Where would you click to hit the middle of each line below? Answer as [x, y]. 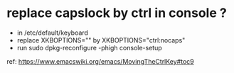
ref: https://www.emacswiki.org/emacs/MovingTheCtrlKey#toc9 [100, 61]
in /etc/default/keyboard [52, 33]
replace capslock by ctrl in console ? [117, 13]
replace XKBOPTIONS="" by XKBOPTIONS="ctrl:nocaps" [101, 40]
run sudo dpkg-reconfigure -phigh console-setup [90, 47]
